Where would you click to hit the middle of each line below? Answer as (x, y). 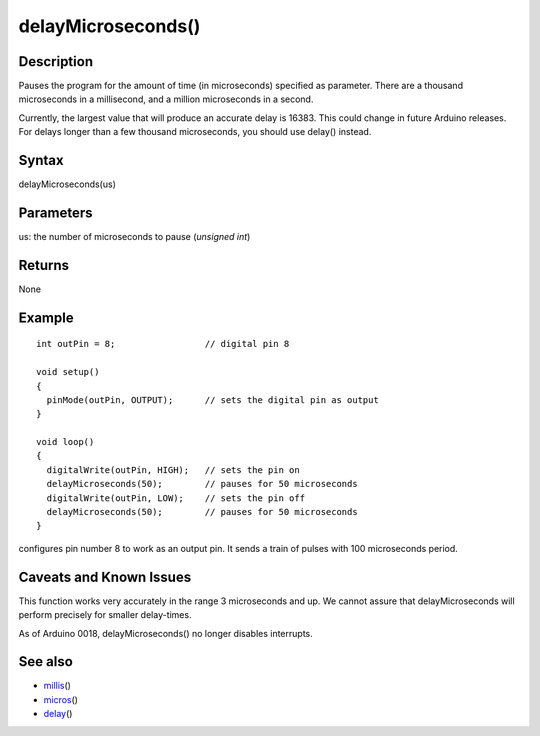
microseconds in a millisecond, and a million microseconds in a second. (166, 99)
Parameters (55, 212)
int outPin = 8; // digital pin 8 (163, 344)
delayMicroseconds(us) (67, 184)
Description (56, 61)
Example (46, 317)
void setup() (68, 372)
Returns (44, 265)
